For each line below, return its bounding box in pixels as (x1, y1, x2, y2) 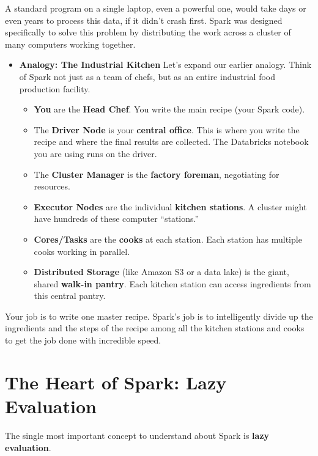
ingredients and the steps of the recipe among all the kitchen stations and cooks (5, 322, 305, 334)
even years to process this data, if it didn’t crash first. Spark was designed (5, 13, 283, 26)
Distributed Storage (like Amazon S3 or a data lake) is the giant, (34, 265, 289, 278)
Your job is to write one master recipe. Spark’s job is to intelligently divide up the (5, 309, 313, 322)
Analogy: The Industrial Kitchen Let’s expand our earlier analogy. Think (19, 58, 312, 71)
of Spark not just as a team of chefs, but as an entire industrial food (19, 70, 275, 83)
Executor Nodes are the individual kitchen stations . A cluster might (34, 200, 307, 213)
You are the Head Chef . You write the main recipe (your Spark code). (34, 103, 305, 116)
